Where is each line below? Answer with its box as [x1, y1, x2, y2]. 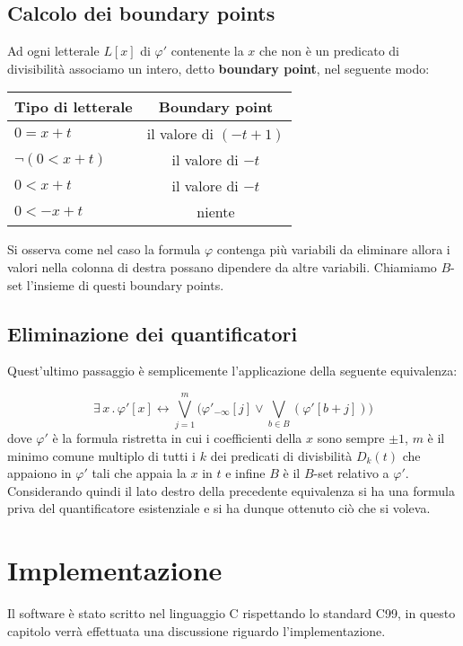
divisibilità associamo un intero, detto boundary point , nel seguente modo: [7, 58, 430, 77]
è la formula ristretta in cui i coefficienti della [52, 429, 302, 447]
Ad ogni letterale [7, 41, 100, 60]
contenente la [170, 41, 244, 60]
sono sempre [317, 429, 385, 447]
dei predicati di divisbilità [210, 446, 353, 465]
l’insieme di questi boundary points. [26, 275, 224, 294]
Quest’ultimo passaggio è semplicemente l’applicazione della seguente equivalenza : [7, 361, 458, 380]
